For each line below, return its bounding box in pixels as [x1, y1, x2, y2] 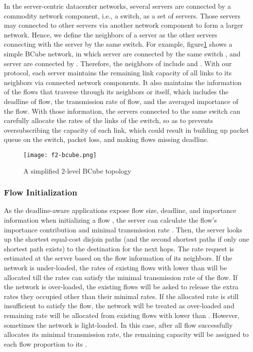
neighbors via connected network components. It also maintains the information [4, 77, 242, 87]
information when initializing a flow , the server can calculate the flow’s [4, 214, 217, 225]
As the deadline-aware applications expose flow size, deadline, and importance [4, 205, 236, 215]
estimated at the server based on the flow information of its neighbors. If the [4, 253, 233, 263]
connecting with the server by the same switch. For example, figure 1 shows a [4, 39, 233, 49]
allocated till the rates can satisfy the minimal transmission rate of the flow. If [4, 272, 238, 282]
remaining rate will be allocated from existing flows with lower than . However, [4, 310, 240, 320]
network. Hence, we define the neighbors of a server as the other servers [4, 29, 217, 39]
